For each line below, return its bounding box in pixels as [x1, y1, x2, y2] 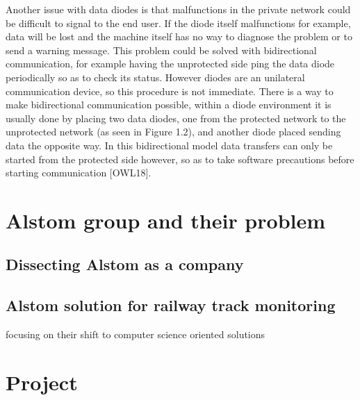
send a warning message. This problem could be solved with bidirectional [6, 42, 317, 57]
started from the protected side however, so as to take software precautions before [6, 151, 354, 166]
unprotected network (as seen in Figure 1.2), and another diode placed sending [6, 124, 341, 139]
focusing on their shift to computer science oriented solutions [6, 327, 265, 342]
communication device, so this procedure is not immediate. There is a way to [6, 83, 334, 98]
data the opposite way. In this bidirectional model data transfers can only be [6, 137, 333, 152]
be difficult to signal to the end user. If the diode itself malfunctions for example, [6, 15, 351, 30]
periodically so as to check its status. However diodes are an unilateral [6, 69, 305, 84]
